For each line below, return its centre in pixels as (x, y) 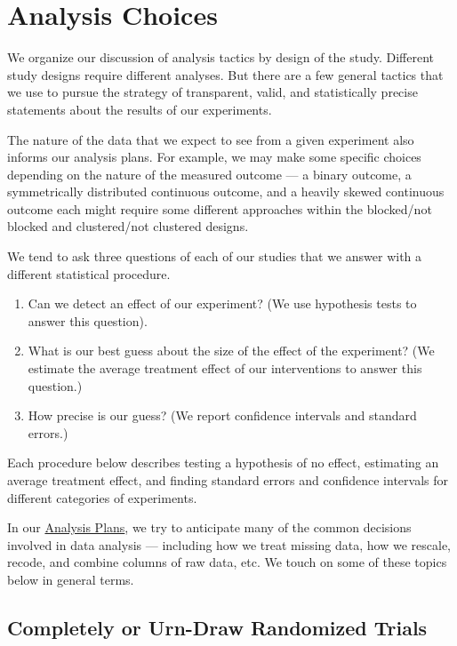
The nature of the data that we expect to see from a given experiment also (211, 139)
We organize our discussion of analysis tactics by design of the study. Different (221, 57)
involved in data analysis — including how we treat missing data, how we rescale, (229, 544)
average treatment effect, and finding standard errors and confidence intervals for (228, 480)
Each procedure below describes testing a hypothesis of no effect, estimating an (223, 463)
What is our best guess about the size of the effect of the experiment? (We (231, 351)
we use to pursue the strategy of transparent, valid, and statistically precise (212, 92)
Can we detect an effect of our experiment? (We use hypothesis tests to (222, 303)
